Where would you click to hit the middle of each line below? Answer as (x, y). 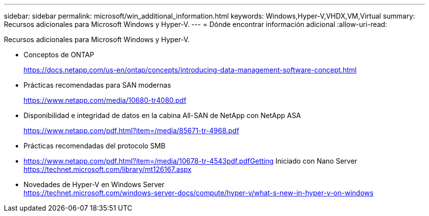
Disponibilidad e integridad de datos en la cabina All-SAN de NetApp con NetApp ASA (162, 115)
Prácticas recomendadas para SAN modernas (97, 85)
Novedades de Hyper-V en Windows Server (94, 184)
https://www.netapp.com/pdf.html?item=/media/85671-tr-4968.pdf (131, 131)
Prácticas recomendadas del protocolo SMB (95, 146)
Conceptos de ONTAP (59, 55)
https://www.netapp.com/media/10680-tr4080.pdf (105, 100)
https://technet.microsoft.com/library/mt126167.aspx (107, 169)
